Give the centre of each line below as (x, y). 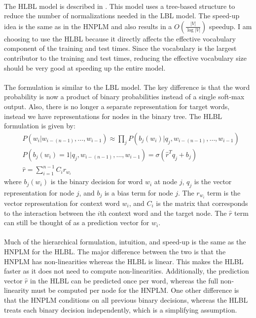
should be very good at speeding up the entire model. (85, 67)
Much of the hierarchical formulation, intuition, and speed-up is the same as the (125, 242)
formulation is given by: (40, 126)
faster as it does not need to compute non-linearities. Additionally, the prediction (127, 271)
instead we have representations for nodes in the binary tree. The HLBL (113, 116)
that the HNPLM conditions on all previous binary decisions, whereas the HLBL (126, 299)
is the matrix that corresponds (202, 203)
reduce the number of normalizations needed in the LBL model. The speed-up (122, 16)
